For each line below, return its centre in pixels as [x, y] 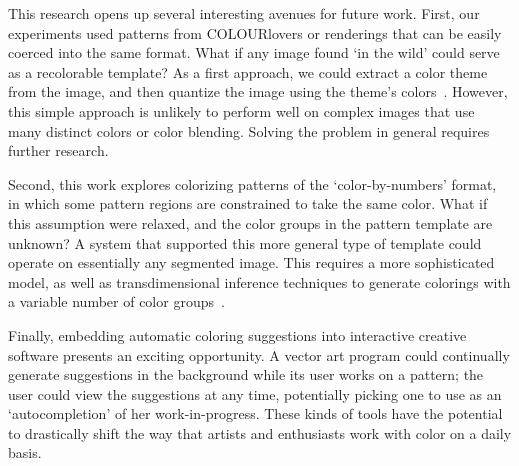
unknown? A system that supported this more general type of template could [245, 242]
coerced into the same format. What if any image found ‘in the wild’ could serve [254, 52]
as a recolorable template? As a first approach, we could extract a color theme [248, 71]
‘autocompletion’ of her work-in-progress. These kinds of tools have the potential [255, 413]
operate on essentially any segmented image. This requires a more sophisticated [251, 262]
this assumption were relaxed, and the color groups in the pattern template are [250, 222]
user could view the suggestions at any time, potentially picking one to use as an [255, 393]
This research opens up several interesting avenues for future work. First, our [244, 13]
